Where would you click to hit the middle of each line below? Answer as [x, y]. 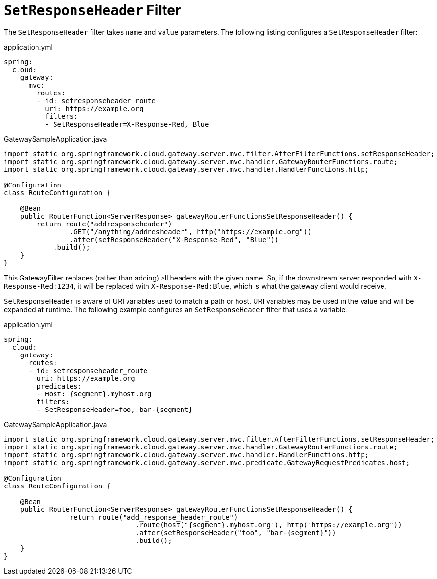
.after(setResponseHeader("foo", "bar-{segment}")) [236, 532]
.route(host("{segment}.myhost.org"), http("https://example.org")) [268, 525]
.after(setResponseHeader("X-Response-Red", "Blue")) [174, 239]
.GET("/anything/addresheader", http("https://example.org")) [191, 232]
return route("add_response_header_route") [154, 517]
